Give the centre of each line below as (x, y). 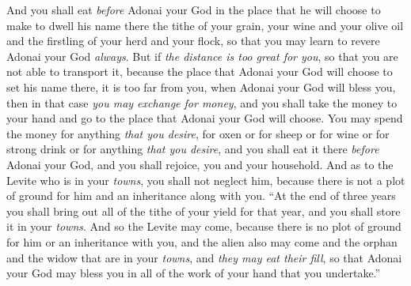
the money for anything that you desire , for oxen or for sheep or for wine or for (198, 133)
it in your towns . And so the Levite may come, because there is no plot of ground (204, 226)
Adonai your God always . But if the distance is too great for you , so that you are (202, 56)
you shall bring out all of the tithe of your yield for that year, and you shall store (204, 211)
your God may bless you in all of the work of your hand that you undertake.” (194, 273)
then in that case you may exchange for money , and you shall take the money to (202, 102)
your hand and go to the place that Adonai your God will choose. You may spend (205, 118)
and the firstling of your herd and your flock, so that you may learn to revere (193, 41)
